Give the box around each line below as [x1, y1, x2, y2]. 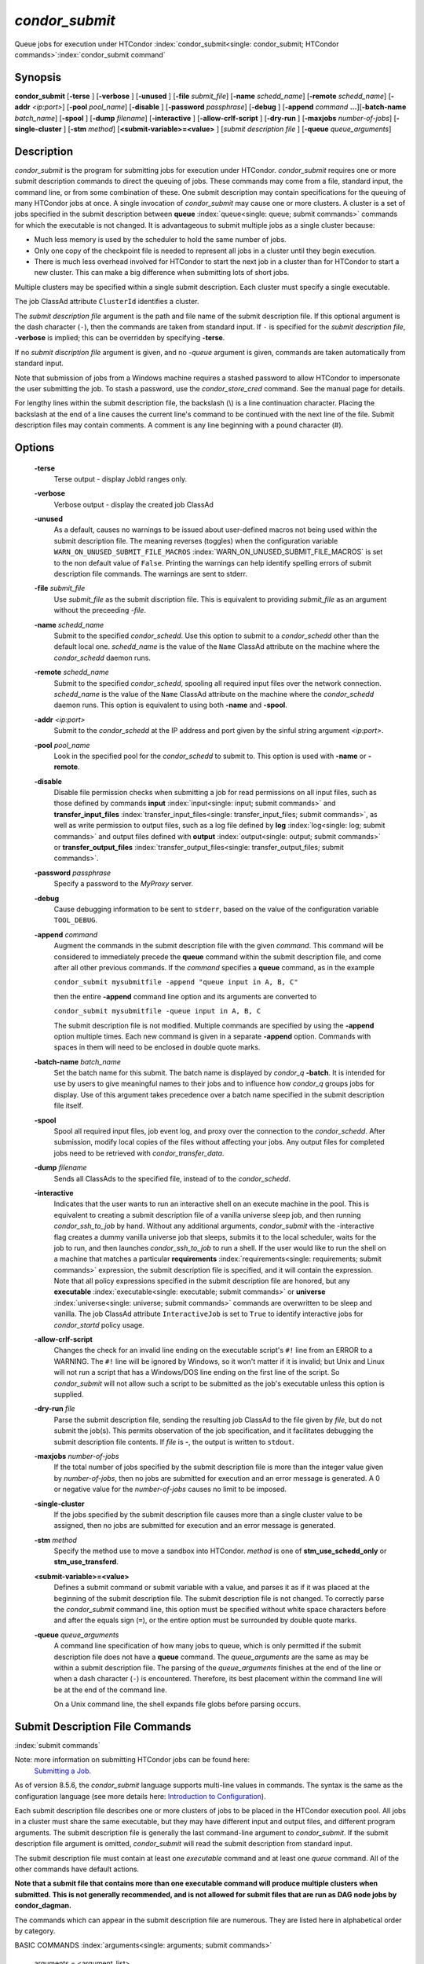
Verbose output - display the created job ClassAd [53, 500, 214, 509]
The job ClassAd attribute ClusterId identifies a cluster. [14, 297, 199, 306]
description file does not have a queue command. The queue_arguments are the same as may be [53, 1652, 369, 1662]
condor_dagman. [14, 1901, 72, 1911]
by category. [14, 1926, 56, 1936]
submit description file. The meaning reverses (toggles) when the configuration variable [53, 536, 338, 545]
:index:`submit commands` [14, 1741, 101, 1750]
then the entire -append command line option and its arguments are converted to [53, 991, 317, 1001]
